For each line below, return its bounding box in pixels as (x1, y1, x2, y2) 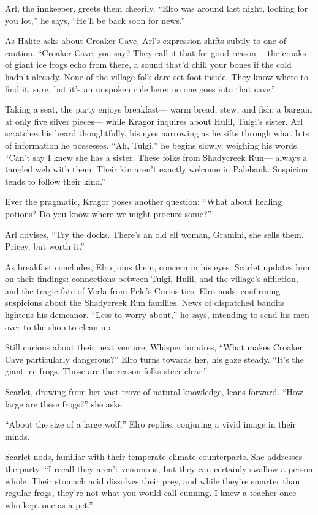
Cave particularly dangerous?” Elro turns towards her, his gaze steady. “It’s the (5, 352, 304, 365)
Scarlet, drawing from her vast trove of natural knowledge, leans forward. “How (5, 385, 303, 398)
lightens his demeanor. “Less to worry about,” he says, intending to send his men (5, 308, 309, 321)
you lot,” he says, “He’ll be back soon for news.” (5, 13, 185, 26)
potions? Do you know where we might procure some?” (5, 207, 212, 220)
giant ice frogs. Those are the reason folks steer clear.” (5, 365, 208, 377)
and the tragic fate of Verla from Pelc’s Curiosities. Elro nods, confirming (5, 284, 281, 297)
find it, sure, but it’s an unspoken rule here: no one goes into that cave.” (5, 82, 276, 95)
